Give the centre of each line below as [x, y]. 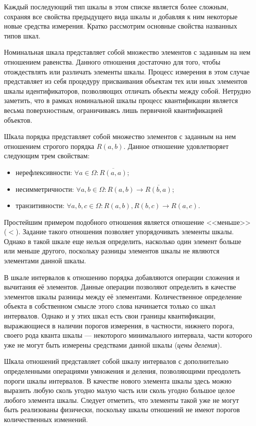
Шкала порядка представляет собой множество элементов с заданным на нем [120, 136]
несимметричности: [45, 189]
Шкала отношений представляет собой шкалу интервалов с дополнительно [116, 361]
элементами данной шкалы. [45, 261]
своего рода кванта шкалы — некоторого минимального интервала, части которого [128, 335]
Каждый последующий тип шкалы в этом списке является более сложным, [116, 6]
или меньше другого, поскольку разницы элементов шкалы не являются [112, 251]
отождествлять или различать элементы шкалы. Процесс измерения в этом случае [127, 71]
